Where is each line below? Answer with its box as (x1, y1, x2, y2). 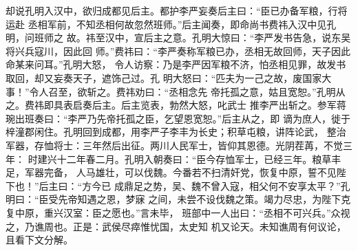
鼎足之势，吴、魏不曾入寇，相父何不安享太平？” (123, 178, 341, 193)
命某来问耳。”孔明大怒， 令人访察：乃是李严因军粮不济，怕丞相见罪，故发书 (6, 57, 346, 72)
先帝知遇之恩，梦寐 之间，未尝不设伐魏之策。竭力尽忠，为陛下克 (58, 192, 351, 206)
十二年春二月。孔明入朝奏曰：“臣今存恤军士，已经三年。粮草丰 (56, 151, 341, 166)
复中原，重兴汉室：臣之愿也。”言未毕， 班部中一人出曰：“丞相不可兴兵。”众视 (6, 205, 350, 219)
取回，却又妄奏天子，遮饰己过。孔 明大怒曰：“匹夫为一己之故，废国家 (6, 70, 322, 85)
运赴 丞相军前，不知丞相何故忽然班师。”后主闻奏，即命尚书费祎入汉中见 (6, 17, 327, 31)
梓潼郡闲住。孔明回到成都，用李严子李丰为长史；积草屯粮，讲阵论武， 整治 (6, 124, 346, 139)
